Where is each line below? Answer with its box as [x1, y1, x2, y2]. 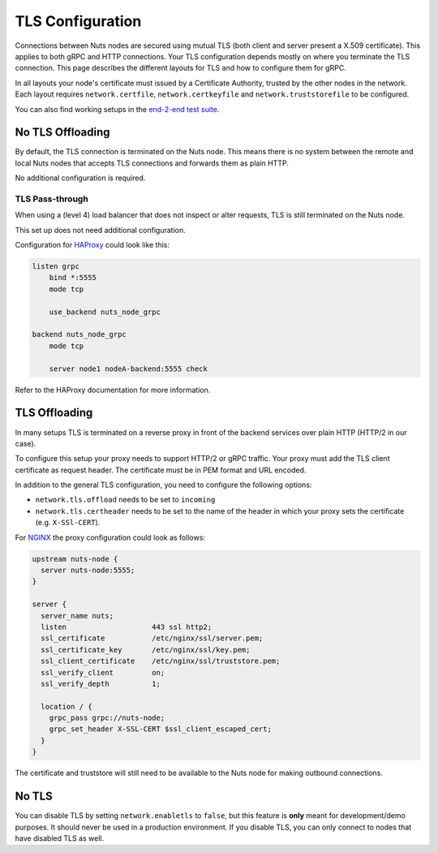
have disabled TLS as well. [15, 833, 105, 843]
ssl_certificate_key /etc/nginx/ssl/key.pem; [41, 645, 251, 654]
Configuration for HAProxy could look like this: [15, 240, 170, 250]
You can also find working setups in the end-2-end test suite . [15, 104, 220, 114]
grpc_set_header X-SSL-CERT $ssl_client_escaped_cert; [49, 725, 272, 734]
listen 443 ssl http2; [41, 622, 213, 631]
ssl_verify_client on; [41, 668, 165, 677]
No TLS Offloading [15, 126, 110, 140]
